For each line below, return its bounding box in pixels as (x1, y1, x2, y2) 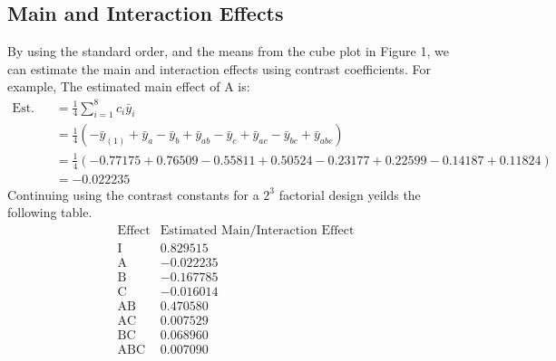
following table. (7, 203, 93, 222)
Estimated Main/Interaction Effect (160, 223, 355, 237)
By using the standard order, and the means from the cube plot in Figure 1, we (7, 42, 449, 61)
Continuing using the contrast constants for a (7, 185, 259, 204)
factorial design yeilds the (278, 185, 421, 204)
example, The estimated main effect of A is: (7, 77, 250, 96)
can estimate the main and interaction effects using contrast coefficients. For (7, 59, 431, 78)
